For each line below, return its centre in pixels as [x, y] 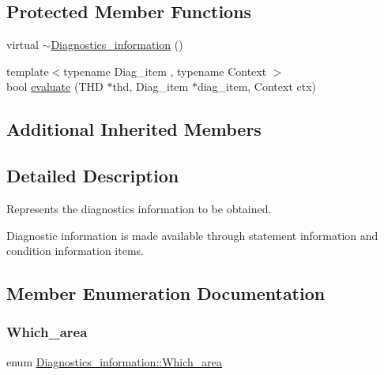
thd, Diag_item [151, 86]
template [28, 71]
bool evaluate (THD [55, 86]
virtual [23, 45]
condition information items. [75, 251]
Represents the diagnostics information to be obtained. [139, 208]
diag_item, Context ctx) [257, 86]
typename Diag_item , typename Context [165, 71]
